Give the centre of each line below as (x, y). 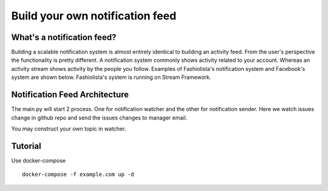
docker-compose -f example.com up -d (78, 175)
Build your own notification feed (94, 16)
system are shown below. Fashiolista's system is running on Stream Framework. (111, 77)
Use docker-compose (39, 160)
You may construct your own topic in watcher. (69, 129)
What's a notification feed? (64, 37)
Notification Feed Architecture (70, 95)
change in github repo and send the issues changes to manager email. (99, 118)
